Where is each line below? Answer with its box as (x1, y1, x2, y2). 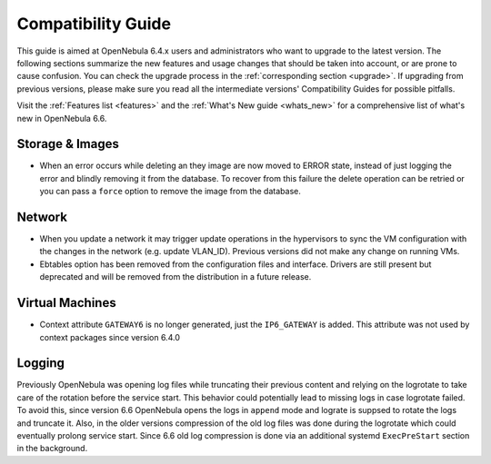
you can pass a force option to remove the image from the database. (39, 186, 302, 197)
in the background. (16, 443, 88, 454)
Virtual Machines (16, 295, 117, 311)
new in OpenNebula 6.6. (16, 113, 107, 123)
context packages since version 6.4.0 (39, 331, 181, 342)
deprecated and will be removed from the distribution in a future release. (39, 271, 312, 282)
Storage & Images (16, 136, 120, 152)
